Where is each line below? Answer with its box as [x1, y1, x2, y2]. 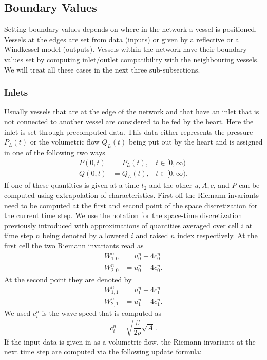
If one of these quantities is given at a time [4, 179, 139, 190]
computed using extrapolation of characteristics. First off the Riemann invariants [4, 190, 259, 201]
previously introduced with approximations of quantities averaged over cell [4, 220, 239, 230]
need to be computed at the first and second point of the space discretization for [4, 200, 258, 210]
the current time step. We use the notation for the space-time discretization [4, 210, 242, 221]
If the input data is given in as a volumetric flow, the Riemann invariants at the [4, 336, 256, 347]
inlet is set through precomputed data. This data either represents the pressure [4, 126, 253, 137]
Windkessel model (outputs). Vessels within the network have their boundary [4, 44, 247, 55]
